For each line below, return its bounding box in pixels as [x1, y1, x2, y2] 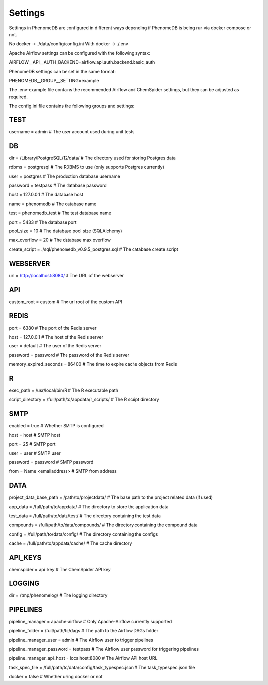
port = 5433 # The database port [9, 219, 77, 225]
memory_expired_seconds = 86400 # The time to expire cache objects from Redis [9, 361, 177, 367]
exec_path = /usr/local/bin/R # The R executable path [9, 387, 119, 393]
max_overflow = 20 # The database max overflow [9, 237, 111, 243]
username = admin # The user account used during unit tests [9, 128, 134, 134]
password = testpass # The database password [9, 182, 107, 189]
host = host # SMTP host [9, 432, 61, 438]
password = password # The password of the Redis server [9, 352, 129, 358]
